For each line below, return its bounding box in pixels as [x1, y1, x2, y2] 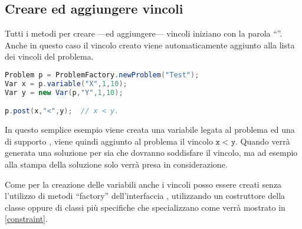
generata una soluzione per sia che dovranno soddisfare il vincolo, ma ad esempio [5, 146, 298, 159]
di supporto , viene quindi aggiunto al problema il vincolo [5, 135, 213, 147]
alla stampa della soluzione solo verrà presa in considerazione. [5, 158, 228, 170]
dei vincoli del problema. [5, 50, 94, 63]
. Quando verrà [235, 135, 290, 147]
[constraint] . [5, 212, 48, 225]
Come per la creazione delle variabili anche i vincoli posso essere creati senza [5, 178, 282, 190]
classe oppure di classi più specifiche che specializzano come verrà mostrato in [5, 201, 285, 213]
